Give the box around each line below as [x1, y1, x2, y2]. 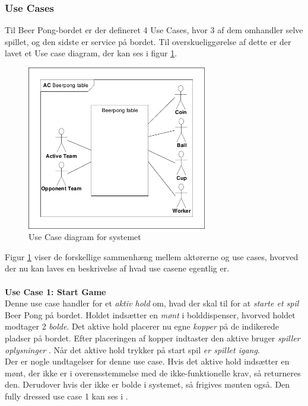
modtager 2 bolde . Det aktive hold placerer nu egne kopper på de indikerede [5, 320, 279, 333]
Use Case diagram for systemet [28, 231, 141, 243]
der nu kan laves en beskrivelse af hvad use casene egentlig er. [5, 262, 230, 274]
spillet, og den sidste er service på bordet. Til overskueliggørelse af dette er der [5, 35, 291, 47]
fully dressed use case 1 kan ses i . [5, 389, 128, 402]
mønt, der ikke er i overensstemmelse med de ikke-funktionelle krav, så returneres [5, 366, 301, 379]
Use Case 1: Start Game [5, 285, 106, 298]
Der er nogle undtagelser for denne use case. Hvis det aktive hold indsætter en [5, 355, 290, 367]
